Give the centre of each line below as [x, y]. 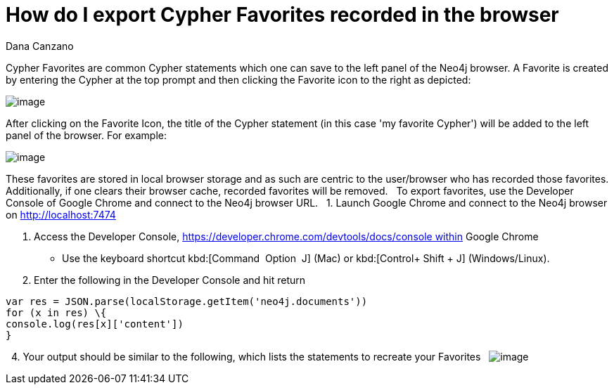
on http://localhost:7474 [61, 214]
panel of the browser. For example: [87, 135]
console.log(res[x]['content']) [95, 324]
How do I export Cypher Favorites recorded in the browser [282, 15]
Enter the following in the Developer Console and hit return [170, 280]
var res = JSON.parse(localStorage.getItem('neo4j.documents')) [187, 301]
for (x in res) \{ [56, 312]
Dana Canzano [40, 46]
